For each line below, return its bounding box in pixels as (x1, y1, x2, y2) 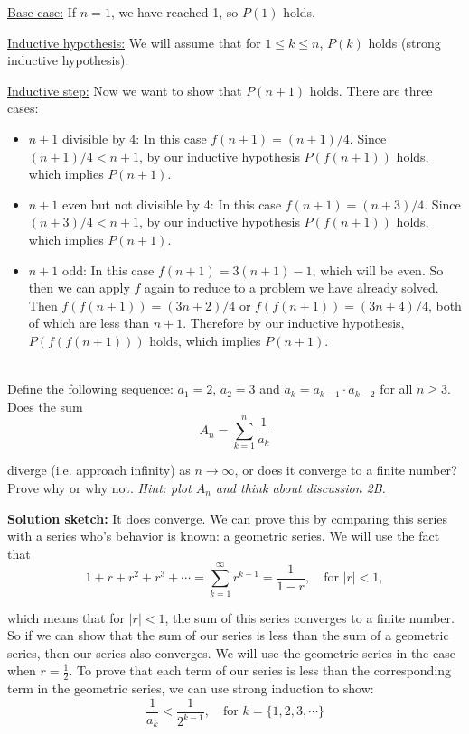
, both (427, 295, 462, 314)
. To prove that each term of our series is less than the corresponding (69, 661, 452, 680)
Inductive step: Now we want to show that (7, 80, 242, 99)
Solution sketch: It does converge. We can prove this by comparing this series (7, 508, 448, 527)
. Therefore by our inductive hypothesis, (183, 313, 405, 332)
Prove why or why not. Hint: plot (7, 478, 192, 497)
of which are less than (28, 313, 149, 332)
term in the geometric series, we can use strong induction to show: (7, 679, 374, 698)
